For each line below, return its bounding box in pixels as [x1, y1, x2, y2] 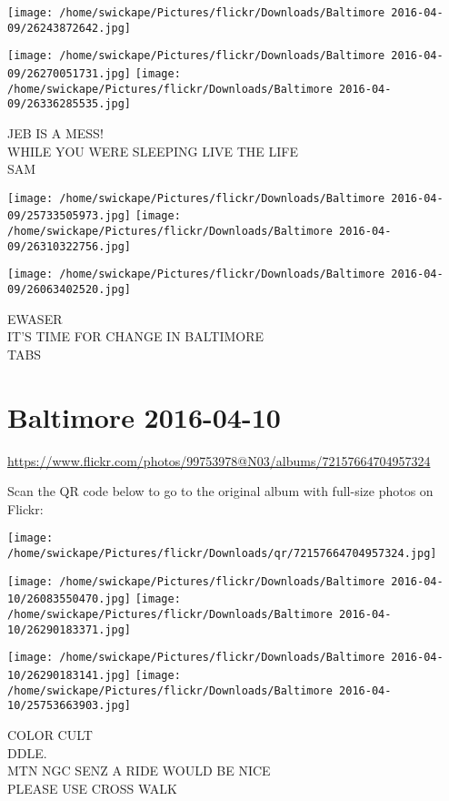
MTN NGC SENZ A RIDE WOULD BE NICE [7, 761, 271, 780]
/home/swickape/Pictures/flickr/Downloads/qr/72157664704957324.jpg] [7, 547, 437, 560]
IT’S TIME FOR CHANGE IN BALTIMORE [7, 327, 264, 346]
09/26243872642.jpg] [7, 21, 132, 35]
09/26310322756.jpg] [7, 239, 132, 253]
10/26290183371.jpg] [7, 623, 132, 636]
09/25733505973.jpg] [7, 209, 132, 223]
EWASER [7, 309, 63, 328]
